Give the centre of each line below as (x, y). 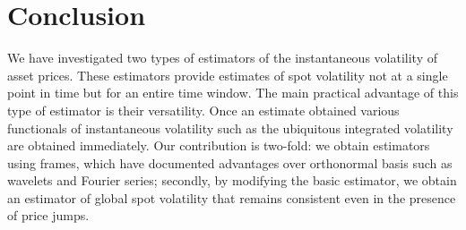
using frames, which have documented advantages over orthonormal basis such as (230, 162)
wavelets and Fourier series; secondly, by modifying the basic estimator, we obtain (232, 180)
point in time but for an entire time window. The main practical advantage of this (233, 93)
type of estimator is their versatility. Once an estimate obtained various (203, 110)
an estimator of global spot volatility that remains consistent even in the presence (232, 197)
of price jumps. (48, 215)
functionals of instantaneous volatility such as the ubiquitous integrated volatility (230, 128)
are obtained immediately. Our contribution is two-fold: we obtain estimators (219, 145)
